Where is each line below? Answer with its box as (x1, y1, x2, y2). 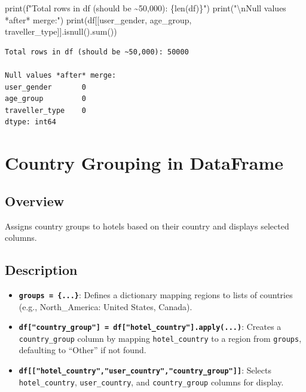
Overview (5, 191, 65, 210)
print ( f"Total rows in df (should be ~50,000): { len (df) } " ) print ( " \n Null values (5, 2, 286, 14)
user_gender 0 (5, 82, 87, 91)
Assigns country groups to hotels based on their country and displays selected (5, 219, 289, 232)
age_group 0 (5, 94, 87, 103)
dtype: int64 (5, 118, 56, 127)
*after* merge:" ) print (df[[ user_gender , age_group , (5, 13, 192, 26)
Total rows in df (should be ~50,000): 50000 (5, 47, 189, 56)
